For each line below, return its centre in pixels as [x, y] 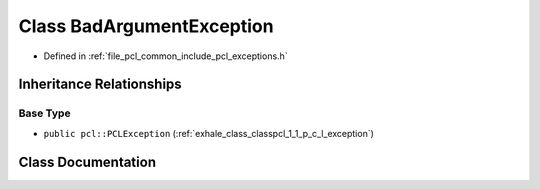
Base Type [44, 113]
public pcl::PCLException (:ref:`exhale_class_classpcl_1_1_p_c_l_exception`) [209, 133]
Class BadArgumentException [146, 26]
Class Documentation [87, 161]
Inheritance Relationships [100, 84]
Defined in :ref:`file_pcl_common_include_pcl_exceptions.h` [166, 56]
